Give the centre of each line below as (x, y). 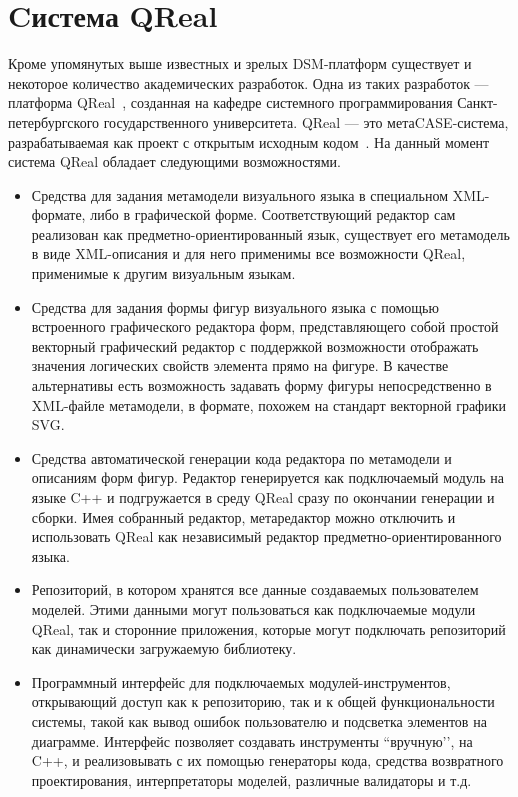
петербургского (54, 121)
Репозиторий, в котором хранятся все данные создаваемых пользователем (255, 589)
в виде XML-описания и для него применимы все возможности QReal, (248, 253)
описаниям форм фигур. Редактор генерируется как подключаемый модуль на (267, 477)
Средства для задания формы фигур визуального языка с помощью (235, 306)
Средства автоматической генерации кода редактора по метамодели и (241, 457)
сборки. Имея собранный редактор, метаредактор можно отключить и (243, 516)
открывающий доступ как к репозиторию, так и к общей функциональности (263, 701)
